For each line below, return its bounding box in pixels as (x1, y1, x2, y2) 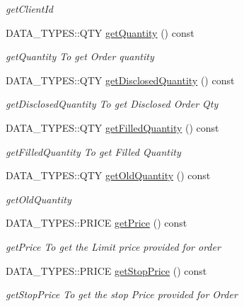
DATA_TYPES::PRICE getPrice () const (6, 215, 187, 230)
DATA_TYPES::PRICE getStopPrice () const (6, 263, 207, 278)
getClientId (6, 1, 53, 16)
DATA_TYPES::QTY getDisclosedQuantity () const (6, 72, 235, 87)
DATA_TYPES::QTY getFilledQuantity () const (6, 120, 219, 135)
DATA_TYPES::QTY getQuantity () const (6, 25, 194, 40)
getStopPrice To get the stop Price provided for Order (6, 287, 238, 302)
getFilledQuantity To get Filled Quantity (6, 144, 181, 159)
